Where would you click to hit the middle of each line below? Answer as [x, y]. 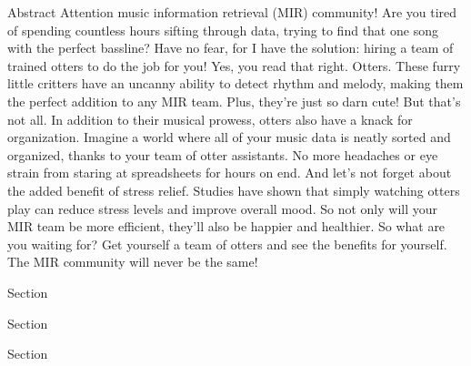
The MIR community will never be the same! [133, 262]
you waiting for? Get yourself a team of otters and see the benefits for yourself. [227, 244]
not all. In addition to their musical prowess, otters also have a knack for [210, 119]
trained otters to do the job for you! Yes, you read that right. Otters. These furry [234, 65]
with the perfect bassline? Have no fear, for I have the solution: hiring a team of [230, 48]
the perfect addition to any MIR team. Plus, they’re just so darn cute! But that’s [234, 101]
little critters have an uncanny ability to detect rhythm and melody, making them [235, 83]
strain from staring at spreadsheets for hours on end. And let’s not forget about [230, 173]
